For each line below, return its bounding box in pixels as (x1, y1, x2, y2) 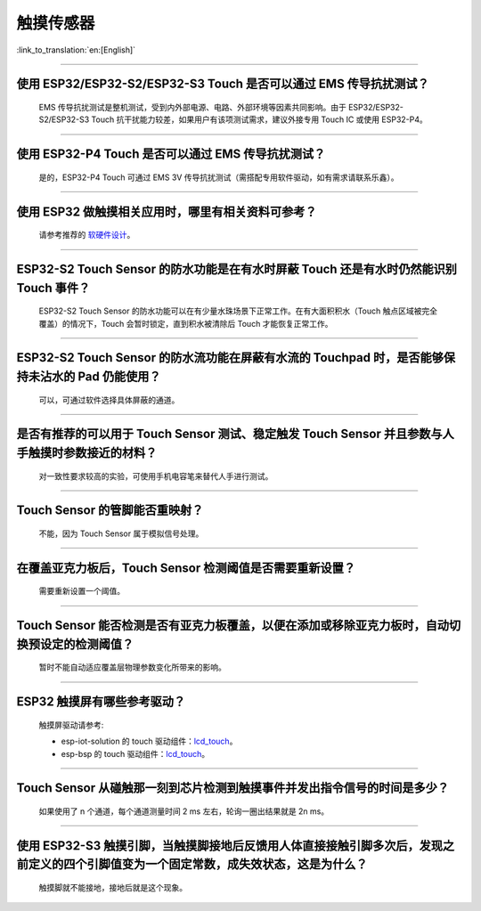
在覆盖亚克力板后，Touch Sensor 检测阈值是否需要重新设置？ (16, 560, 356, 575)
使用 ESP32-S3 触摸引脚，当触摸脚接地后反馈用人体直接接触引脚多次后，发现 (16, 838, 443, 853)
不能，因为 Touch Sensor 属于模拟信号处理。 (38, 528, 204, 539)
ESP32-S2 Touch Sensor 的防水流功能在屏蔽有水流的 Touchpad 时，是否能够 (16, 350, 444, 365)
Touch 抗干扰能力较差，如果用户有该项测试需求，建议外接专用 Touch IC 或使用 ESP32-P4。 (91, 114, 428, 125)
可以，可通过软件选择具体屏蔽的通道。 (38, 394, 180, 405)
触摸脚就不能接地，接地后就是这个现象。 (38, 882, 187, 892)
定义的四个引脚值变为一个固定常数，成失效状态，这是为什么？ (28, 857, 368, 872)
